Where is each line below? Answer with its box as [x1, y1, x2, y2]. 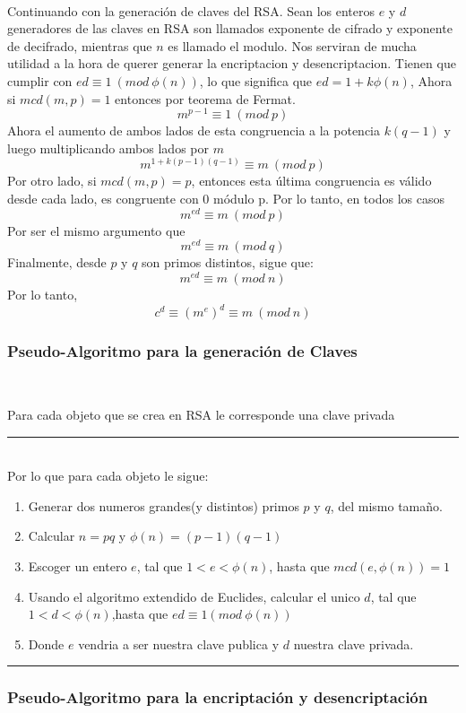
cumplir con [7, 71, 73, 90]
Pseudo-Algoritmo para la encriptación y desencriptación [7, 686, 428, 709]
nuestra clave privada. [293, 634, 414, 653]
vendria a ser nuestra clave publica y [78, 634, 280, 653]
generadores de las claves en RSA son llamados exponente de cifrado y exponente [7, 19, 453, 38]
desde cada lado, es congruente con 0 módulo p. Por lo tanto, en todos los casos [7, 189, 444, 208]
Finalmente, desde [7, 253, 107, 272]
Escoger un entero [28, 556, 127, 575]
